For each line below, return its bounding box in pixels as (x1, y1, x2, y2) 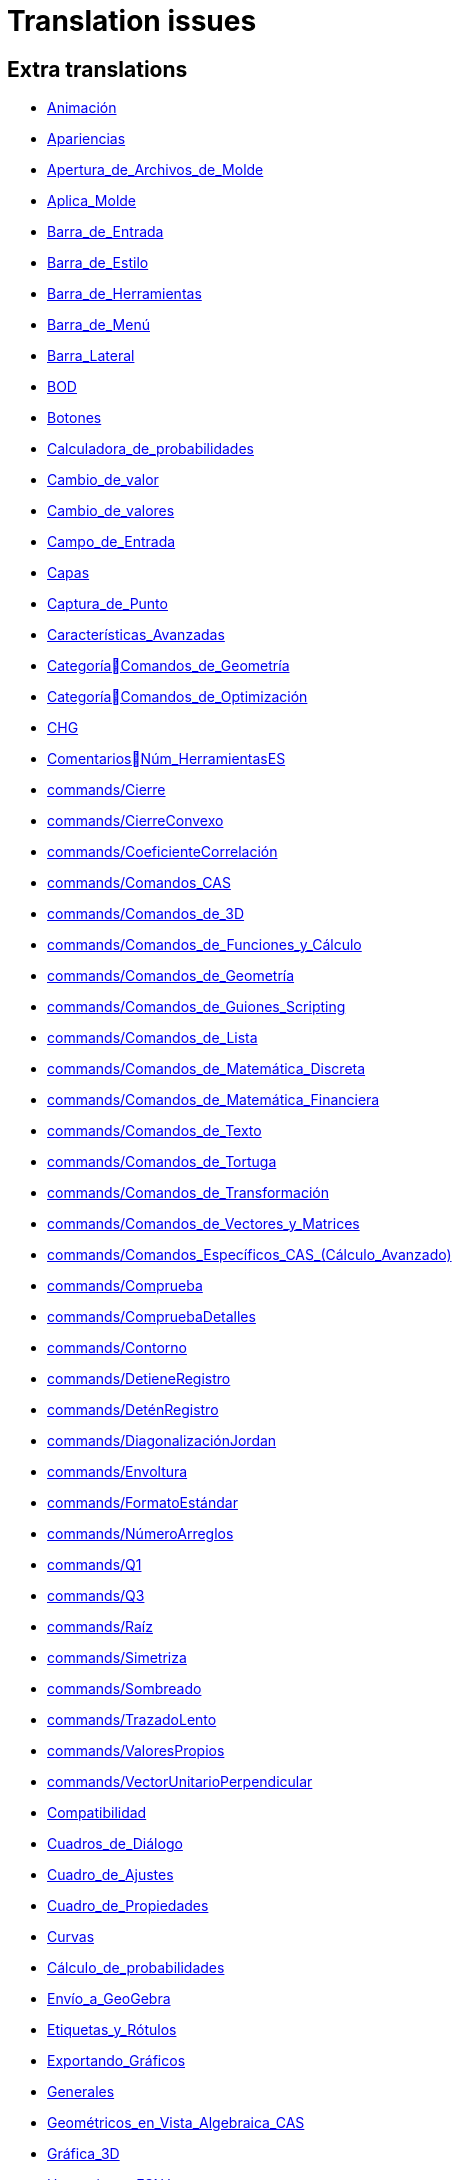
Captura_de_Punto (47, 595, 168, 613)
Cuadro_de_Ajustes (47, 1866, 174, 1884)
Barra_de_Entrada (47, 223, 164, 241)
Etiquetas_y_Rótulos (47, 2021, 177, 2039)
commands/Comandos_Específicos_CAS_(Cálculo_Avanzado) (47, 1246, 452, 1264)
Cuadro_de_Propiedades (47, 1897, 209, 1915)
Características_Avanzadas (47, 626, 225, 644)
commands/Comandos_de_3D (47, 905, 245, 923)
